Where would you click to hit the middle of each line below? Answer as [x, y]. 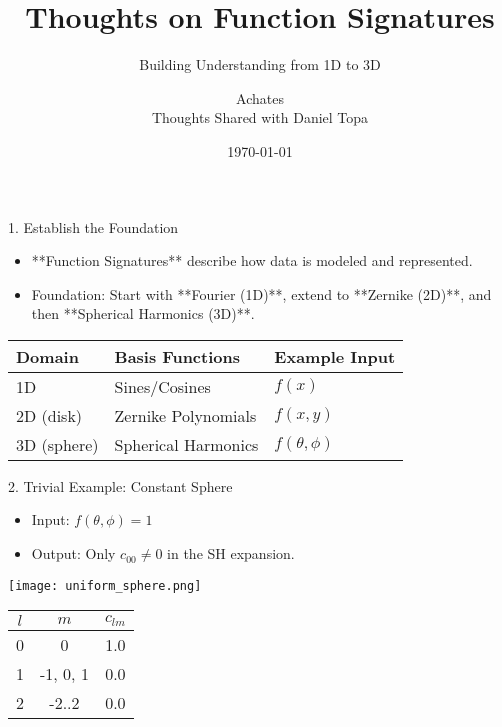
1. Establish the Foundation [93, 226]
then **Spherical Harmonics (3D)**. [143, 313]
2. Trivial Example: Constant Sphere [120, 485]
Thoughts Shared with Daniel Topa [260, 117]
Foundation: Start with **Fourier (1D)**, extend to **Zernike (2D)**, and [261, 293]
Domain [47, 356]
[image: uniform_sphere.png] [105, 585]
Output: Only [73, 553]
